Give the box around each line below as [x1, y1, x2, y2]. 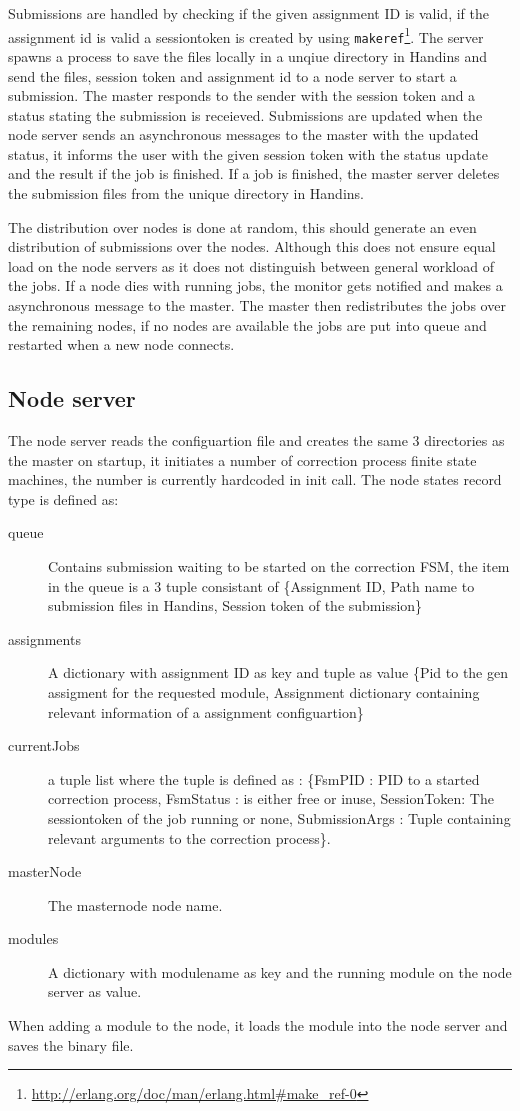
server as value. [48, 981, 142, 1002]
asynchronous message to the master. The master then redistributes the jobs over [8, 295, 506, 316]
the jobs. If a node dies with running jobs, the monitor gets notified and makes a [8, 275, 503, 296]
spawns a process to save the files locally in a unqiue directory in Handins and [8, 45, 487, 66]
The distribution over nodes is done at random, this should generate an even [8, 216, 477, 237]
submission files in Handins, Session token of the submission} [48, 595, 423, 616]
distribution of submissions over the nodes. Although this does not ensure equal [8, 236, 496, 257]
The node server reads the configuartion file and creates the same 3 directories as [8, 430, 505, 451]
